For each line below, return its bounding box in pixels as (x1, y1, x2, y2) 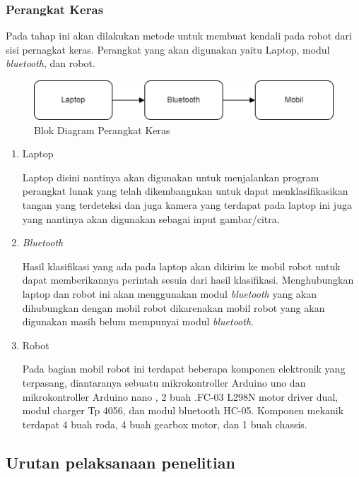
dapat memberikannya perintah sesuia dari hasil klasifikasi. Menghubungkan (22, 272, 354, 287)
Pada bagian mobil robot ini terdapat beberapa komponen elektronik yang (22, 361, 346, 376)
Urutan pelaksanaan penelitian (6, 451, 235, 473)
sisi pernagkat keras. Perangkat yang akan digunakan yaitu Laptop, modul (6, 42, 330, 56)
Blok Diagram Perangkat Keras (34, 122, 170, 137)
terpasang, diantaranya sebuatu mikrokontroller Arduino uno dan (22, 375, 306, 390)
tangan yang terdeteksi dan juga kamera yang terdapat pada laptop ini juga (22, 198, 352, 212)
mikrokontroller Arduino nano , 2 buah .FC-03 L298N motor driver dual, (22, 389, 339, 404)
